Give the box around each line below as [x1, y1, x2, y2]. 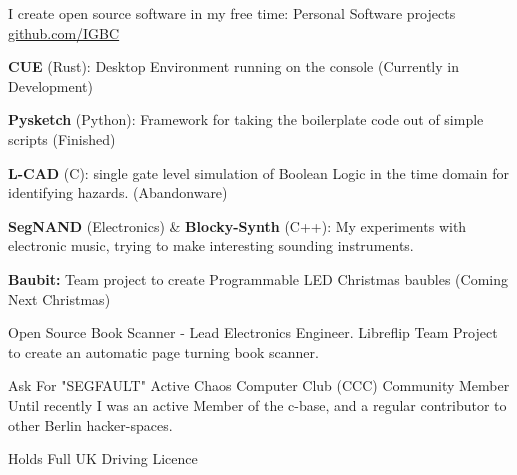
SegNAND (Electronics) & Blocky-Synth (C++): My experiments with [8, 215, 467, 236]
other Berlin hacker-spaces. [8, 414, 173, 435]
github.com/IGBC [8, 22, 120, 43]
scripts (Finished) [8, 128, 116, 149]
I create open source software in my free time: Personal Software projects [8, 3, 456, 23]
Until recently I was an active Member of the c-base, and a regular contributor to [8, 394, 507, 415]
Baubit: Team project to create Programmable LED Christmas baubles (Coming [8, 268, 508, 289]
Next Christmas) [8, 288, 111, 309]
